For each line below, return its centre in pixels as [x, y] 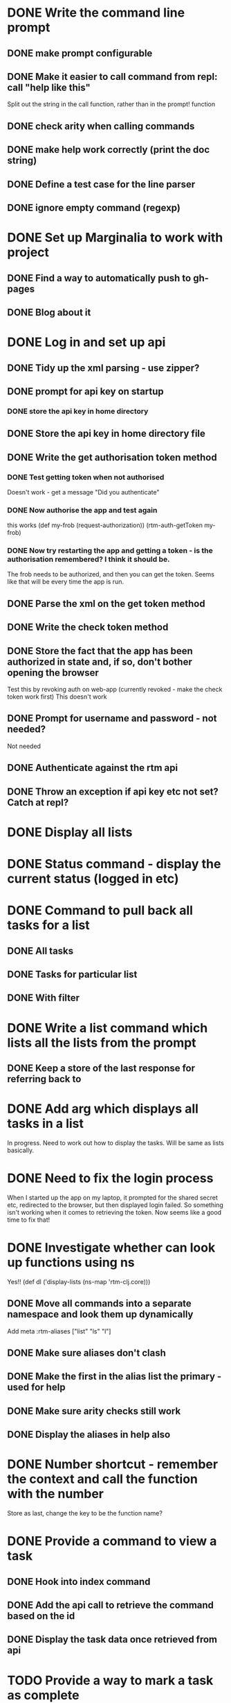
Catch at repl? [38, 803]
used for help [36, 1387]
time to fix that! [29, 1220]
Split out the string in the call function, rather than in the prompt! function [111, 104]
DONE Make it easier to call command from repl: [112, 77]
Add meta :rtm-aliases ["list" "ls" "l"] [59, 1331]
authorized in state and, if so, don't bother [100, 662]
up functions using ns [71, 1263]
